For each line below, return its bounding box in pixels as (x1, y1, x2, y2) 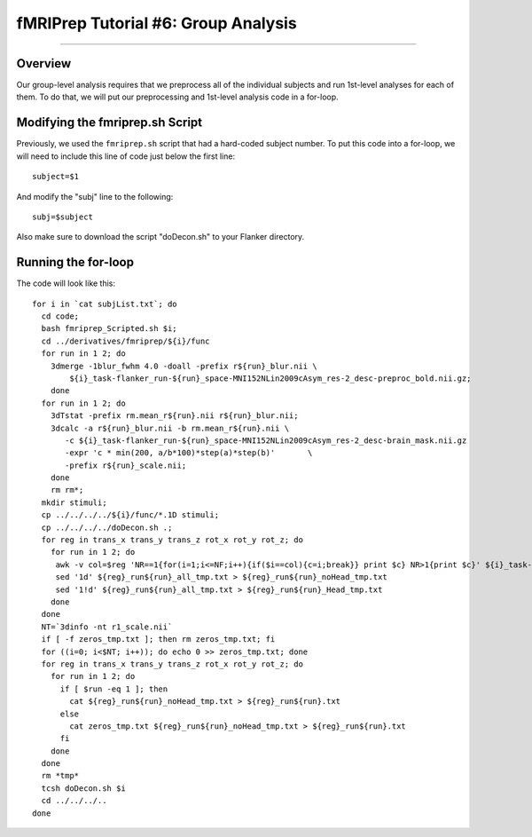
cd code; (41, 312, 80, 321)
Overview (16, 56, 72, 71)
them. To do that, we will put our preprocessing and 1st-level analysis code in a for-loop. (16, 91, 339, 102)
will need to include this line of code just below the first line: (16, 151, 235, 162)
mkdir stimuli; (41, 497, 107, 508)
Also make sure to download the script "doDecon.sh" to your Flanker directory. (16, 232, 305, 242)
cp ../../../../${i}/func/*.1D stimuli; (41, 510, 220, 520)
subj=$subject (32, 211, 93, 222)
